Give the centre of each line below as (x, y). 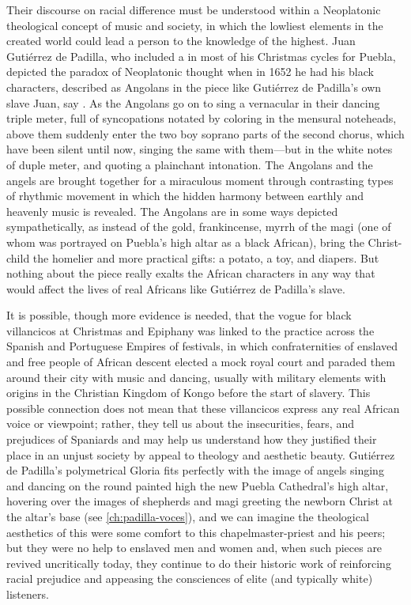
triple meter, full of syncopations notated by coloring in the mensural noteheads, (202, 118)
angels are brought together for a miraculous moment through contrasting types (200, 180)
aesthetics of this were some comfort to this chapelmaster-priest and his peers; (196, 532)
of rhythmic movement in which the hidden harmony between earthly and (185, 196)
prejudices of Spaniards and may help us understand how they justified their (192, 439)
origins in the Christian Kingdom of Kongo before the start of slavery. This (189, 393)
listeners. (28, 594)
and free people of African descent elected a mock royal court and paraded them (201, 362)
